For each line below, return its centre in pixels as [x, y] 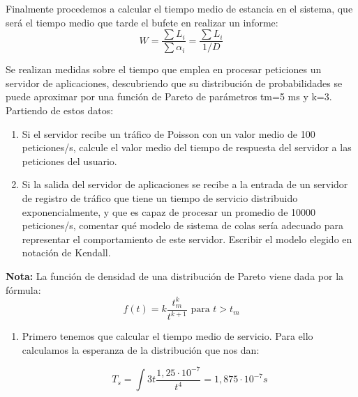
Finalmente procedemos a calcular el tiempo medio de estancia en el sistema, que [179, 8]
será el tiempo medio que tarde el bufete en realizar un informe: [142, 22]
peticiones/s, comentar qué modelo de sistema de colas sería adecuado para [182, 225]
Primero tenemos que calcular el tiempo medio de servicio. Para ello [167, 336]
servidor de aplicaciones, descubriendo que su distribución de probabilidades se [174, 83]
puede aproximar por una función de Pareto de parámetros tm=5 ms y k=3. [169, 96]
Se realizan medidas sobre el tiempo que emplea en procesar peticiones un [164, 69]
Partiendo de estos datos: [60, 110]
